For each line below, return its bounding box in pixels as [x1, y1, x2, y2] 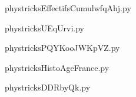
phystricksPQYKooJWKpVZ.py [5, 41, 120, 54]
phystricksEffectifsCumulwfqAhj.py [5, 2, 131, 14]
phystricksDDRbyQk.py [5, 81, 91, 93]
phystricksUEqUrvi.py [5, 21, 85, 34]
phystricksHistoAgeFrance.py [5, 61, 110, 73]
